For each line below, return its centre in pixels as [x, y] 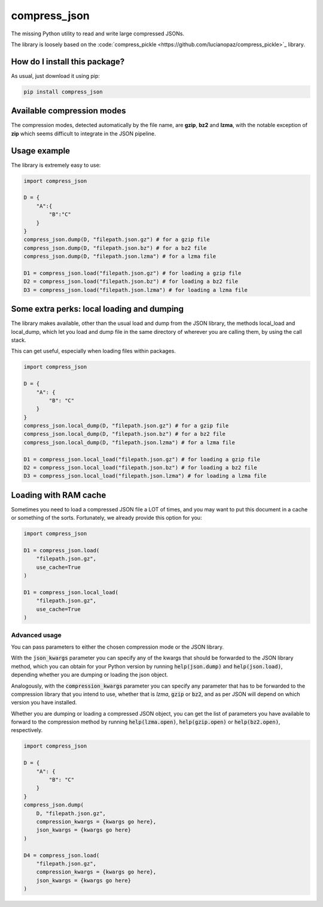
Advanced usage [36, 635]
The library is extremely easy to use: [56, 165]
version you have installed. [44, 703]
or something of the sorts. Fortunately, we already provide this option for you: [106, 518]
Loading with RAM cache [59, 495]
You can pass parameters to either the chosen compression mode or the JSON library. [118, 647]
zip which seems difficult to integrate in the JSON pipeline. [83, 133]
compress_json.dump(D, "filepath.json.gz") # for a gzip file [117, 239]
